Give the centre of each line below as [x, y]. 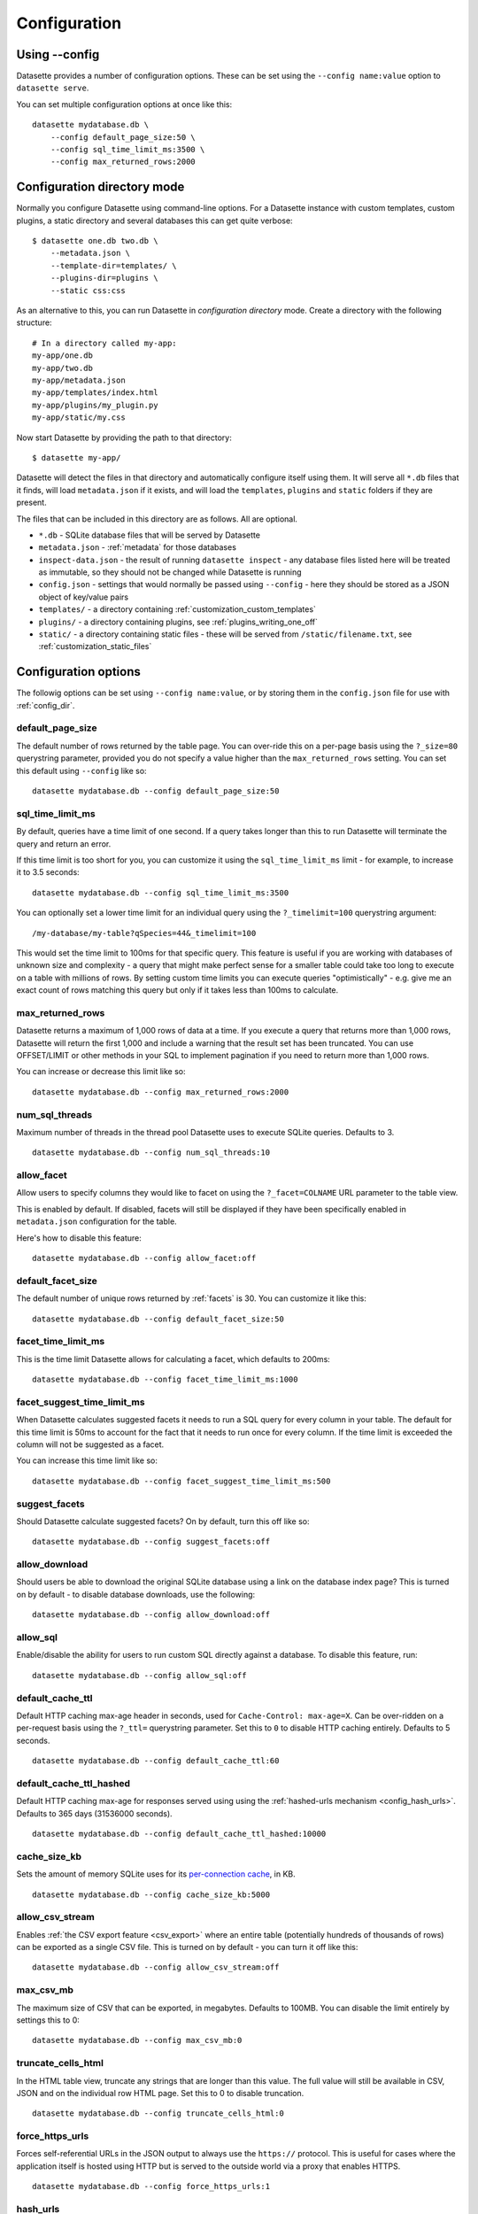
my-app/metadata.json [79, 380]
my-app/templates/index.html [95, 393]
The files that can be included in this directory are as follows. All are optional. [157, 519]
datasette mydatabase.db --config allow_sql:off [139, 1675]
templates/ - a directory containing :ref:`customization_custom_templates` [177, 609]
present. [32, 503]
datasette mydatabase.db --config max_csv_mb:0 [137, 2040]
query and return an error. [64, 844]
